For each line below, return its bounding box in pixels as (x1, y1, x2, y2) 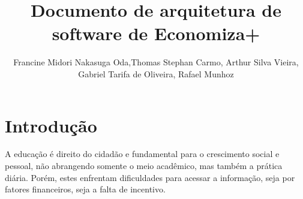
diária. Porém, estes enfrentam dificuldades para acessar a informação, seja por (5, 171, 295, 183)
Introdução (5, 113, 97, 137)
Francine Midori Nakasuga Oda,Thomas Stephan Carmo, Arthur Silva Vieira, (13, 56, 299, 68)
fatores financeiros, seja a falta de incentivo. (5, 183, 166, 195)
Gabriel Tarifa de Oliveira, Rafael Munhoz (78, 67, 234, 80)
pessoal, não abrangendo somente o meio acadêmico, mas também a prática (5, 159, 283, 172)
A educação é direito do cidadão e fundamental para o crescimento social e (5, 147, 280, 160)
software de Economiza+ (52, 21, 260, 46)
